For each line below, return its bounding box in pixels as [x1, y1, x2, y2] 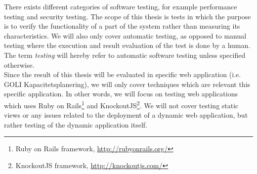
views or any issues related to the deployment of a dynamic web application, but [4, 110, 248, 120]
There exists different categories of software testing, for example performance [4, 1, 237, 11]
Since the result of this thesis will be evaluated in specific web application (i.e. [4, 69, 241, 80]
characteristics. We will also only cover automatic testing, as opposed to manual [4, 30, 247, 41]
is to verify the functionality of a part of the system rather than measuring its [4, 21, 240, 31]
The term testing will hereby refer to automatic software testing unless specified [4, 49, 246, 60]
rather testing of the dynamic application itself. [4, 119, 147, 130]
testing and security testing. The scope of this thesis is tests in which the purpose [4, 11, 251, 21]
